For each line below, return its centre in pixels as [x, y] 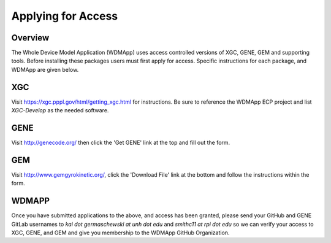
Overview [30, 38]
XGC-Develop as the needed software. [60, 110]
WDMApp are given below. [45, 69]
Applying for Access [65, 16]
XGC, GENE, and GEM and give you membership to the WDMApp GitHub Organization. [120, 233]
